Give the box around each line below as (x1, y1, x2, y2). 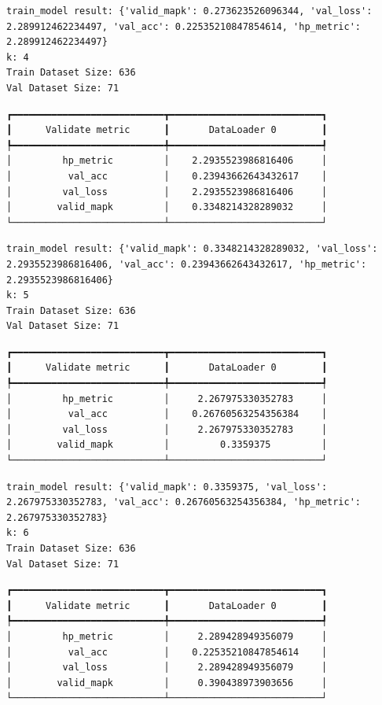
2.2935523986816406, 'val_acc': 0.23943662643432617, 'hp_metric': (6, 258, 367, 270)
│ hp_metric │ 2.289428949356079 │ (6, 630, 328, 642)
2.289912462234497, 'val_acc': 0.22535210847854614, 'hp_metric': (6, 20, 362, 32)
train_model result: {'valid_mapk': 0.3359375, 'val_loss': (6, 481, 328, 493)
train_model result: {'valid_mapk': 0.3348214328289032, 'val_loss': (6, 243, 378, 255)
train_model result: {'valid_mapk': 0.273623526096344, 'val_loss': (6, 6, 373, 17)
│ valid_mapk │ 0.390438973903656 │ (6, 677, 328, 688)
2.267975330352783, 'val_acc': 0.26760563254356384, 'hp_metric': (6, 496, 362, 508)
